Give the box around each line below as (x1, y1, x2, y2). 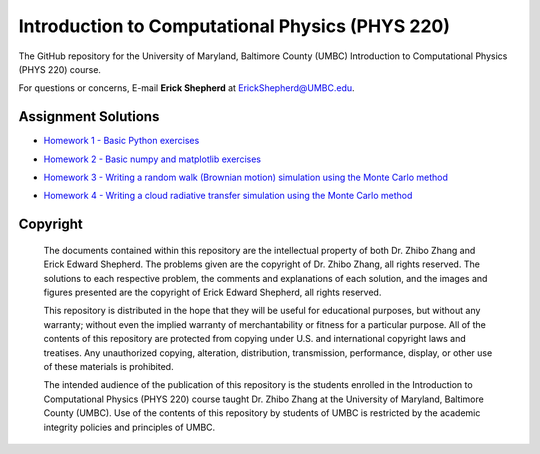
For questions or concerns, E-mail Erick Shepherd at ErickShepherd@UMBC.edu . (18, 82, 355, 94)
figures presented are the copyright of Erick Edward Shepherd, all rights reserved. (43, 286, 382, 298)
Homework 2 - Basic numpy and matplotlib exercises (43, 153, 262, 165)
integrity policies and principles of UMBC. (43, 421, 216, 433)
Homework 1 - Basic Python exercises (43, 135, 200, 147)
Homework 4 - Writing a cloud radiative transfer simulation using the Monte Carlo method (43, 190, 413, 202)
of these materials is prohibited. (43, 360, 174, 372)
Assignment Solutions (18, 108, 160, 125)
